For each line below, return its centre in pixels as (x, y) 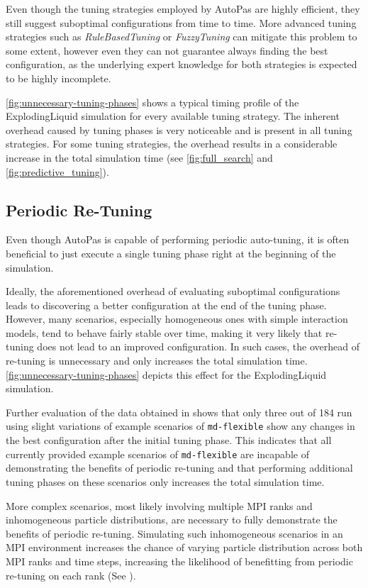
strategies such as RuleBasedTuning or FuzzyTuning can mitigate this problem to (182, 37)
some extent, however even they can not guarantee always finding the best (167, 50)
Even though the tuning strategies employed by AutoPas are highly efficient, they (183, 9)
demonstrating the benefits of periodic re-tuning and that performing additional (179, 468)
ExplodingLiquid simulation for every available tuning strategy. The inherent (173, 116)
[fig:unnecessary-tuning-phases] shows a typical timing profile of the (152, 102)
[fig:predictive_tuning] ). (57, 171)
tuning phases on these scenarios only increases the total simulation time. (165, 481)
